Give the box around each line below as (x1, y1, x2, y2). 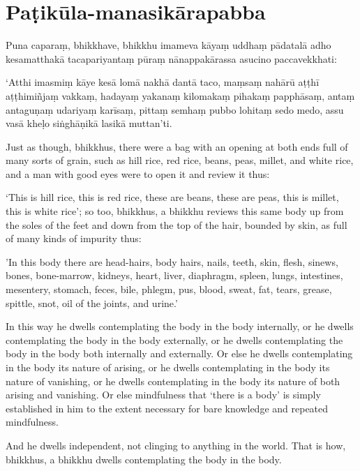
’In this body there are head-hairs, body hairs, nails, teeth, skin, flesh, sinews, (6, 254, 338, 269)
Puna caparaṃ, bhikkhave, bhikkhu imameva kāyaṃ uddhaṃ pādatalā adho (6, 38, 331, 52)
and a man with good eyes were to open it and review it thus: (6, 166, 270, 181)
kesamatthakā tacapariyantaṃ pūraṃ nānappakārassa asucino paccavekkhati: (6, 51, 337, 66)
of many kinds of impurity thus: (6, 231, 142, 246)
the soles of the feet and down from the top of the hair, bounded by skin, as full (6, 217, 347, 232)
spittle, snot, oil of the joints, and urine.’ (6, 295, 178, 310)
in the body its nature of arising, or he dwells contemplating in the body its (6, 360, 330, 374)
